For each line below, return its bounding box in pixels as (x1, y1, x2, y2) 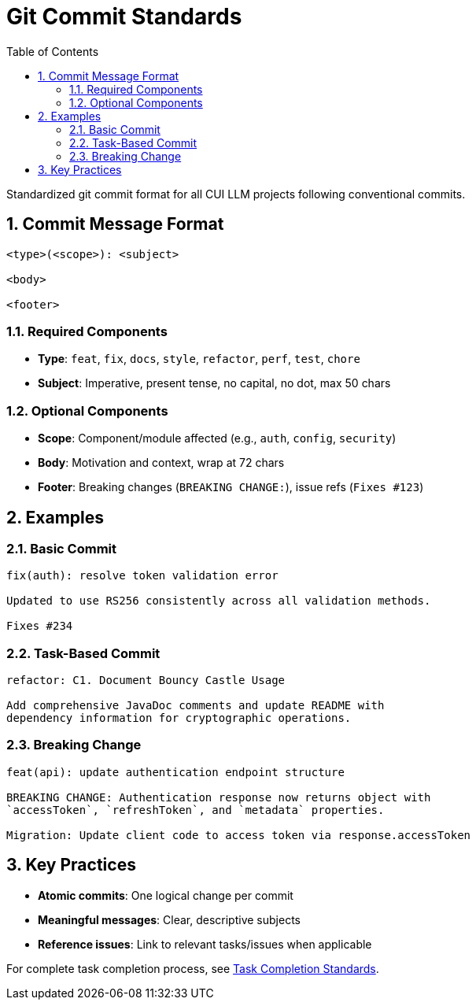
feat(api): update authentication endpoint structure (6, 765, 345, 779)
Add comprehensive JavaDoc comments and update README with (6, 699, 385, 712)
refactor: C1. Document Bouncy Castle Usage (6, 674, 286, 687)
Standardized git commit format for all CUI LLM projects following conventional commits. (6, 187, 466, 201)
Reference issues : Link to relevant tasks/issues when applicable (38, 937, 372, 951)
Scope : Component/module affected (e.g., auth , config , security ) (38, 431, 397, 446)
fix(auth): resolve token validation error (6, 569, 279, 583)
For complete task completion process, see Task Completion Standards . (6, 961, 379, 975)
